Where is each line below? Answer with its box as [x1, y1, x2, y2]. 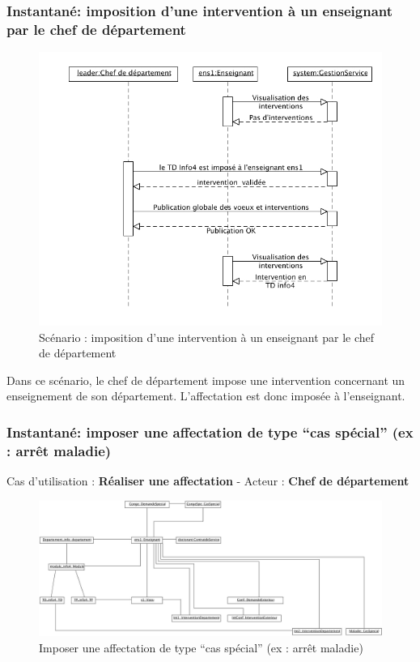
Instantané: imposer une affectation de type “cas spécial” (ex [6, 422, 414, 442]
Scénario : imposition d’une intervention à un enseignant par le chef [39, 328, 375, 345]
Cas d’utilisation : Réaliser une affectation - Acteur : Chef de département [6, 472, 409, 489]
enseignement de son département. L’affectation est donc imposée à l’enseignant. [6, 387, 405, 404]
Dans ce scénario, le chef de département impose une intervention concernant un [6, 371, 405, 388]
